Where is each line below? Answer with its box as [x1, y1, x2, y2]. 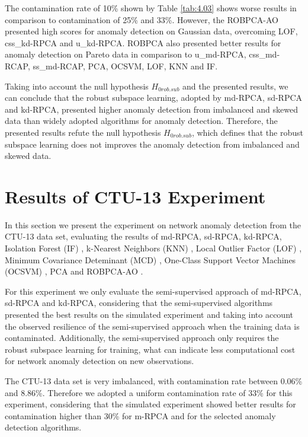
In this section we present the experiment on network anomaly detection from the [5, 218, 301, 231]
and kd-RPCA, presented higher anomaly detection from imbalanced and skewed [5, 103, 298, 115]
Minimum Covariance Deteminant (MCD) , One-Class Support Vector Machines [5, 253, 296, 266]
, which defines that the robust [191, 126, 303, 138]
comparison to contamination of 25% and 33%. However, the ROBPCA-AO [5, 13, 278, 25]
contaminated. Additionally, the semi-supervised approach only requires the [5, 331, 279, 344]
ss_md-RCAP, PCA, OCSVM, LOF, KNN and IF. [33, 59, 218, 72]
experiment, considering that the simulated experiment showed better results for [5, 398, 296, 410]
